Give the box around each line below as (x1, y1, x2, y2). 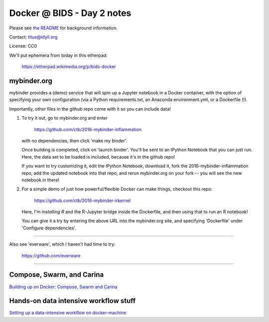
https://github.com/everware (21, 252, 81, 259)
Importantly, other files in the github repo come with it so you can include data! (9, 106, 171, 112)
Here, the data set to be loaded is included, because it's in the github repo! (21, 154, 175, 160)
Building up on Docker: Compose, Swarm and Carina (9, 284, 118, 290)
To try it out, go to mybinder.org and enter (21, 115, 108, 121)
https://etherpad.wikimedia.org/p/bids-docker (21, 64, 117, 70)
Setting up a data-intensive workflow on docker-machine (9, 310, 127, 316)
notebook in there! (21, 177, 60, 183)
